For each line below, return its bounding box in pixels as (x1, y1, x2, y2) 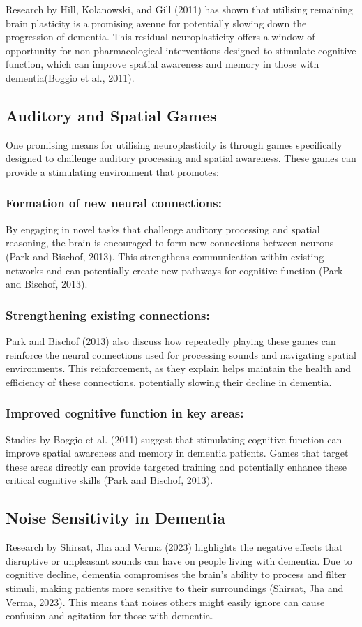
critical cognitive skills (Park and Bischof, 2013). (6, 473, 213, 487)
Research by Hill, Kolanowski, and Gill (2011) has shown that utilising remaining (6, 2, 353, 16)
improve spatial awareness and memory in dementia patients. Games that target (6, 445, 349, 460)
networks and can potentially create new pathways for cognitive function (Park (6, 263, 343, 277)
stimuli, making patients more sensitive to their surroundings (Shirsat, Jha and (6, 580, 344, 595)
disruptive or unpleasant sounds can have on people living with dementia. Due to (6, 553, 352, 568)
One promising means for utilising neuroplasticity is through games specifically (6, 137, 342, 152)
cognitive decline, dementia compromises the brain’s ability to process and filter (6, 567, 347, 582)
